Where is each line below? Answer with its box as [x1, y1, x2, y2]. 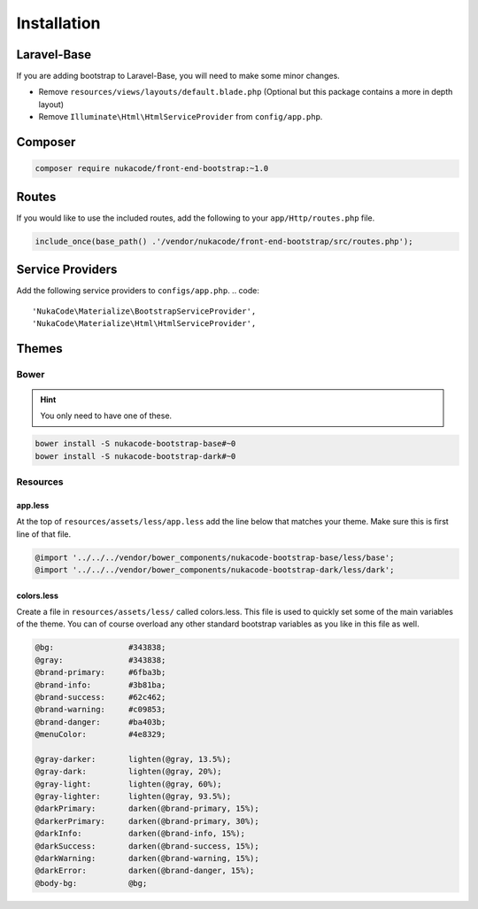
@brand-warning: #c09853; [35, 704, 166, 715]
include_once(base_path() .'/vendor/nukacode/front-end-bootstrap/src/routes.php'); [35, 236, 413, 246]
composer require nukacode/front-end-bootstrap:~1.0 [35, 164, 269, 174]
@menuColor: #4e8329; [35, 729, 166, 740]
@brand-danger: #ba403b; [35, 717, 166, 726]
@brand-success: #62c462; [35, 692, 166, 702]
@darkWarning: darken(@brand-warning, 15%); [35, 853, 260, 864]
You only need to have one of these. [40, 410, 173, 421]
